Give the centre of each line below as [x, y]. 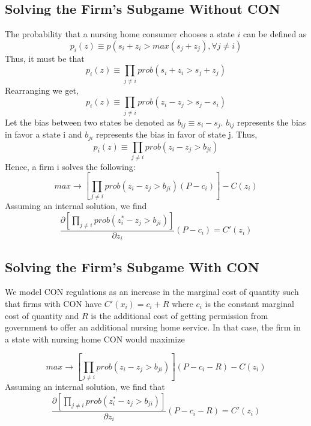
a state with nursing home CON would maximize [95, 339]
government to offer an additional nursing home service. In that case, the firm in [153, 327]
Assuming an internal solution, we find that [85, 387]
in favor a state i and [44, 134]
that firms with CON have [53, 303]
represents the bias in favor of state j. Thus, [177, 134]
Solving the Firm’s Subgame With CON [132, 266]
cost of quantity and [42, 315]
